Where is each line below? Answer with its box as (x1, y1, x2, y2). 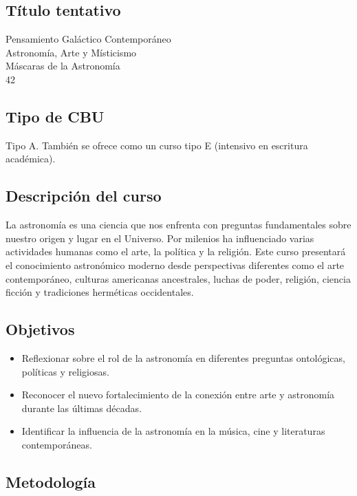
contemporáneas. (21, 437, 92, 451)
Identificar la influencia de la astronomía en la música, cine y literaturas (21, 424, 325, 438)
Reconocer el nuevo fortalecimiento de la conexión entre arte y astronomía (21, 387, 335, 402)
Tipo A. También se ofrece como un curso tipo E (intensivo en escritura (6, 138, 308, 152)
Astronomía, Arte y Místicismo (6, 45, 137, 59)
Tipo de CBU (6, 105, 105, 127)
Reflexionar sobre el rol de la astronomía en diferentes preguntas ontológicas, (21, 350, 345, 365)
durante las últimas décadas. (21, 400, 142, 415)
